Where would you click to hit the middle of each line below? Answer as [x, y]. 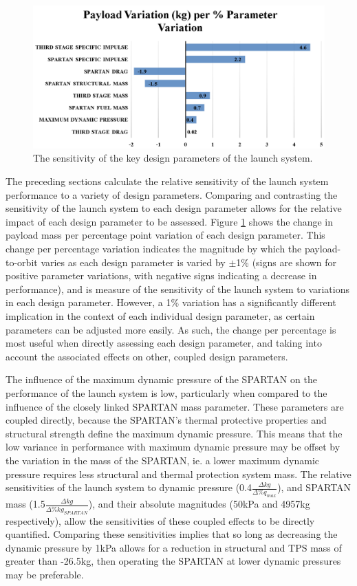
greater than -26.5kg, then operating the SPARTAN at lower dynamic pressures [173, 561]
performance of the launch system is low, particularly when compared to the [166, 392]
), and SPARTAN [314, 487]
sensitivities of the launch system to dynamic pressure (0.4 [129, 487]
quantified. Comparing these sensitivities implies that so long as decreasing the [172, 534]
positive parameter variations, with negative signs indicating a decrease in [161, 275]
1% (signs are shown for [286, 262]
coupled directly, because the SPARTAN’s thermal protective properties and [166, 420]
